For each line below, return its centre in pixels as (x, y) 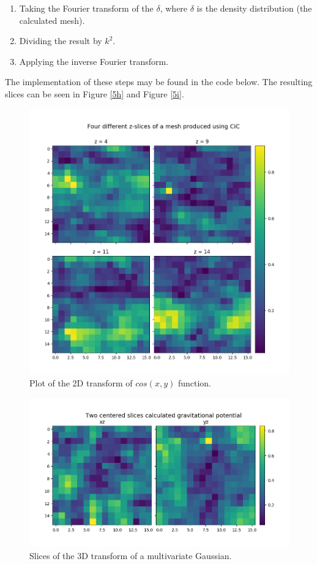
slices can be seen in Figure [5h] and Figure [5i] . (95, 93)
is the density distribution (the (254, 8)
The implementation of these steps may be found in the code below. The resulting (159, 82)
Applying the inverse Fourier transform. (94, 61)
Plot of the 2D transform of (81, 383)
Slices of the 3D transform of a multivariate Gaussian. (131, 556)
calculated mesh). (52, 20)
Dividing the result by (61, 41)
